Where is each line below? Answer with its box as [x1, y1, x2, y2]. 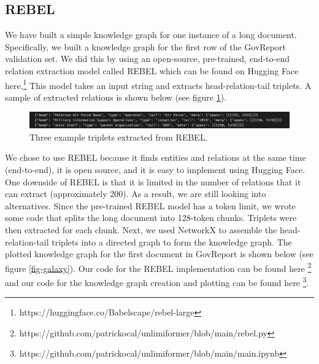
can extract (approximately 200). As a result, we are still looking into [5, 187, 266, 200]
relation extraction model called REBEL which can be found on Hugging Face [5, 64, 299, 77]
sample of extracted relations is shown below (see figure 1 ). [5, 90, 226, 103]
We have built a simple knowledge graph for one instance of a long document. [5, 28, 297, 41]
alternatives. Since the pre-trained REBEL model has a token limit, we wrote [5, 199, 296, 212]
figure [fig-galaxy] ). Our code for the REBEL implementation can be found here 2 [5, 260, 312, 274]
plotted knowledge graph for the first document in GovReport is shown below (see [5, 247, 313, 260]
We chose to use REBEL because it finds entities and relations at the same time [5, 151, 306, 164]
